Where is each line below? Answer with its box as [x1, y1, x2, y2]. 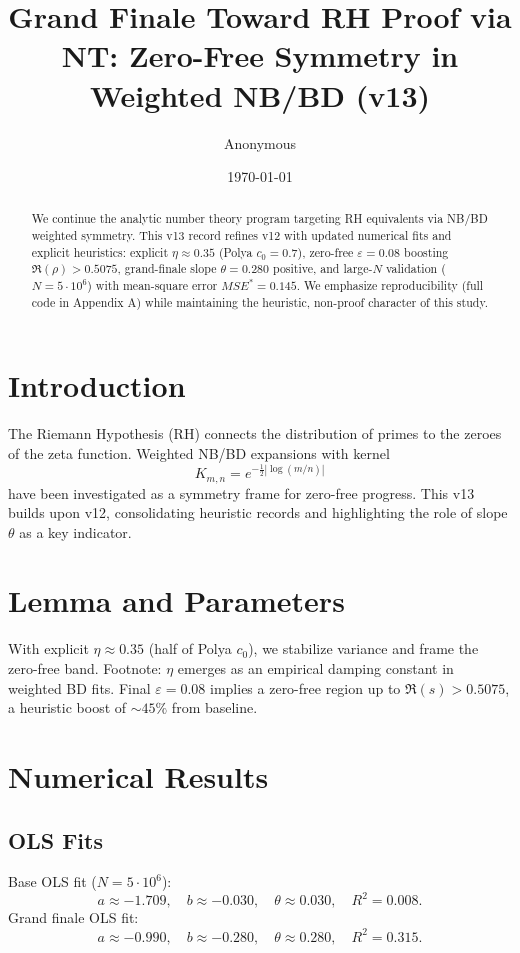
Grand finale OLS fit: [8, 907, 139, 928]
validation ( [386, 260, 446, 277]
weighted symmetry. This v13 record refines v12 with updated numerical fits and [31, 227, 452, 244]
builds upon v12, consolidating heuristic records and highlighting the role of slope [8, 502, 508, 523]
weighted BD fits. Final [8, 677, 151, 698]
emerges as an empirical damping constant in [177, 658, 454, 678]
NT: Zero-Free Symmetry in [61, 35, 459, 76]
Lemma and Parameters [8, 580, 345, 621]
